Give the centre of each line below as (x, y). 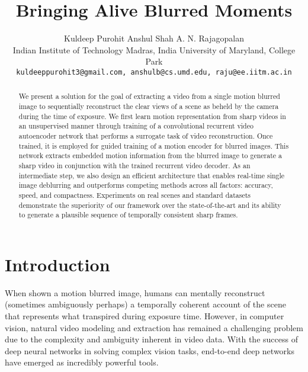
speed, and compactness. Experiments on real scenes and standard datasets (135, 195)
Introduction (57, 264)
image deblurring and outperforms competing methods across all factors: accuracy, (146, 185)
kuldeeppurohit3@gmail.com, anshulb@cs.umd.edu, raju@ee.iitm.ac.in (154, 72)
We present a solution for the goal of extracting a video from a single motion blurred (149, 96)
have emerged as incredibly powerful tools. (82, 362)
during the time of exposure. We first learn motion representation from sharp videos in (152, 116)
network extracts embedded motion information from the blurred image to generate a (150, 155)
